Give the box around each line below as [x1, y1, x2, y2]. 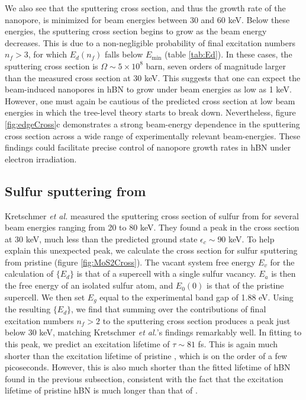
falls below [105, 48, 143, 60]
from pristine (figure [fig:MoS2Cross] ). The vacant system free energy [5, 255, 256, 268]
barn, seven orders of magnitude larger [146, 59, 286, 72]
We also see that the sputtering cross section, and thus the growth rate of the [5, 2, 286, 14]
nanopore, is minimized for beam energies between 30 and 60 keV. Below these [5, 13, 290, 25]
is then [271, 267, 296, 280]
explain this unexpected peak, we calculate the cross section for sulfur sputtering [5, 244, 298, 257]
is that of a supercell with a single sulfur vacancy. [76, 267, 256, 280]
